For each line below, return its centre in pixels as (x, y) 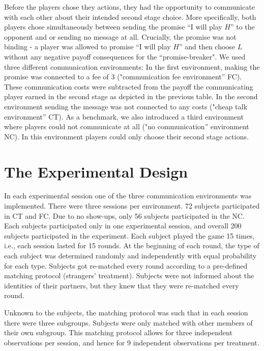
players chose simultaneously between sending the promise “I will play (113, 27)
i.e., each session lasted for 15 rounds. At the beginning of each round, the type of (132, 245)
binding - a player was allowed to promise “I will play (87, 47)
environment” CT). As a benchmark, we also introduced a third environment (124, 116)
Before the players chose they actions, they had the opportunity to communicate (129, 7)
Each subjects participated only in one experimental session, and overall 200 (123, 226)
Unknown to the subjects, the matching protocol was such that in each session (126, 312)
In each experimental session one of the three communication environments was (128, 196)
